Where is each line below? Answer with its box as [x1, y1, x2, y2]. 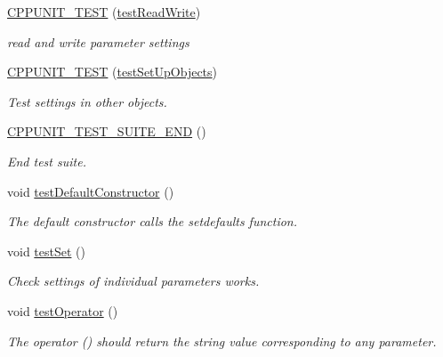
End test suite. [7, 151, 86, 170]
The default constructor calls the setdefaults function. [7, 212, 298, 231]
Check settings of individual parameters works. [7, 272, 260, 290]
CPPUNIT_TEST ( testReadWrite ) [7, 3, 201, 20]
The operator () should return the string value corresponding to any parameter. [7, 331, 437, 350]
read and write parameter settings [7, 32, 189, 51]
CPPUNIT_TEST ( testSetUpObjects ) [7, 62, 218, 81]
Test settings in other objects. [7, 92, 167, 110]
